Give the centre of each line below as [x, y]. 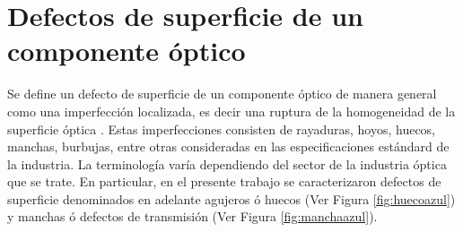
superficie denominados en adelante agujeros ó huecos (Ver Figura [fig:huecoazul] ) [231, 198]
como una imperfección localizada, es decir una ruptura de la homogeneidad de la [231, 111]
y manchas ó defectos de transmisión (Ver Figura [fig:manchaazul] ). [192, 216]
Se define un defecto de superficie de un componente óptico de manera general [222, 94]
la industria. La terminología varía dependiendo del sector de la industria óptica [227, 163]
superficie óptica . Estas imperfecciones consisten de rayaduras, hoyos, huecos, [222, 129]
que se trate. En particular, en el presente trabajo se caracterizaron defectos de [224, 181]
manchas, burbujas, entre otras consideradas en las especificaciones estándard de [228, 146]
